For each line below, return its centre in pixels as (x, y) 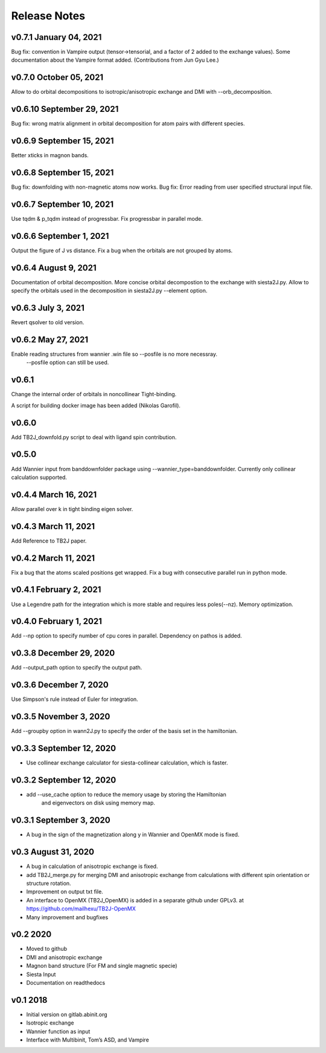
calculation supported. (39, 477)
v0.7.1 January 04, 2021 (56, 37)
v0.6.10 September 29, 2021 (65, 109)
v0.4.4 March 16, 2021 (54, 494)
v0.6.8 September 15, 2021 (62, 172)
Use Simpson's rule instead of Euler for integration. (75, 699)
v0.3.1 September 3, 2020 (61, 820)
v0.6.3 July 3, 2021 (48, 308)
